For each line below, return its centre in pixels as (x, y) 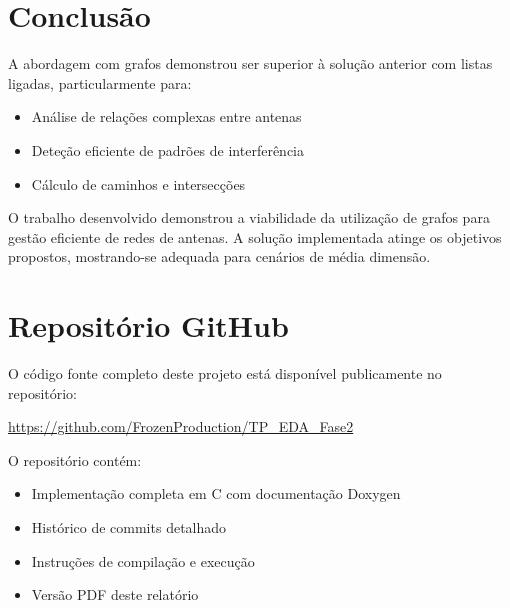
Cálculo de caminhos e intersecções (138, 183)
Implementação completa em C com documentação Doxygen (216, 493)
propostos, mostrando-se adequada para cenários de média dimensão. (219, 256)
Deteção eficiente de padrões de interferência (167, 149)
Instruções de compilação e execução (143, 560)
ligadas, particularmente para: (100, 82)
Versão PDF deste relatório (115, 594)
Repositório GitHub (148, 325)
